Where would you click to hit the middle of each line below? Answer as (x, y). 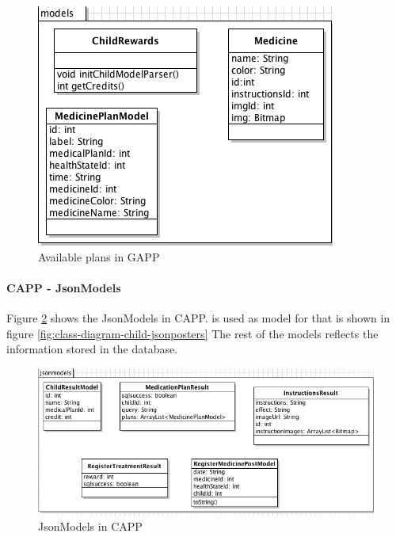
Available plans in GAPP (99, 256)
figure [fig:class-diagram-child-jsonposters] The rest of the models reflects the (192, 333)
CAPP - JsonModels (64, 287)
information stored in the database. (92, 349)
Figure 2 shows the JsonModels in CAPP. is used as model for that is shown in (198, 317)
